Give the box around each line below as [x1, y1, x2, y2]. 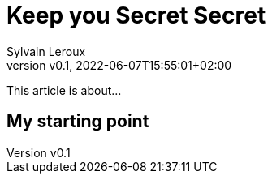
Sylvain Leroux [6, 44, 86, 58]
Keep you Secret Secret [6, 2, 266, 29]
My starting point [6, 111, 149, 132]
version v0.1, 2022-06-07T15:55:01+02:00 [6, 58, 232, 72]
